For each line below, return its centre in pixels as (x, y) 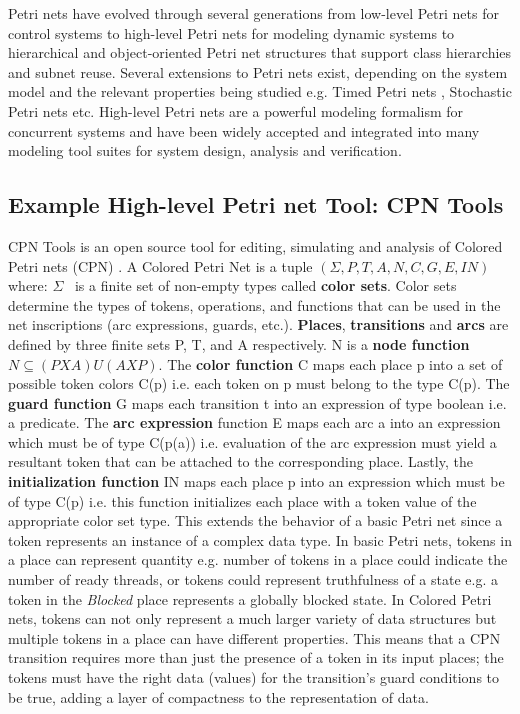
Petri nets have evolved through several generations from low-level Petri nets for (253, 13)
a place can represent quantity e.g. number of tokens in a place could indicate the (258, 559)
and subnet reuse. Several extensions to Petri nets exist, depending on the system (258, 71)
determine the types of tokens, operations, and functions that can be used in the (254, 304)
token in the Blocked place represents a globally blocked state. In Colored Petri (250, 598)
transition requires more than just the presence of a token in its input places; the (256, 657)
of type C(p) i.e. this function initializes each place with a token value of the (242, 500)
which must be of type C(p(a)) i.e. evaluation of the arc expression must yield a (252, 441)
